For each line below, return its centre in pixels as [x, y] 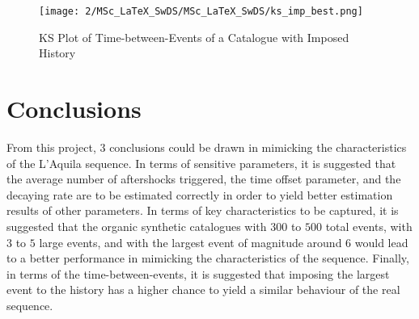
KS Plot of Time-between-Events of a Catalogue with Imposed [194, 37]
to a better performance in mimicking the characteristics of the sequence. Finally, [208, 258]
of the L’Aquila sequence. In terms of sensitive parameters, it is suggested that [201, 163]
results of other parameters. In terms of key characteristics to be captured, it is [203, 210]
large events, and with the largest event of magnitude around [190, 242]
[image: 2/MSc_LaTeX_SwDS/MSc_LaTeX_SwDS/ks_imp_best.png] [201, 11]
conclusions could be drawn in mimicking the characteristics [258, 147]
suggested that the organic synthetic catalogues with [137, 226]
